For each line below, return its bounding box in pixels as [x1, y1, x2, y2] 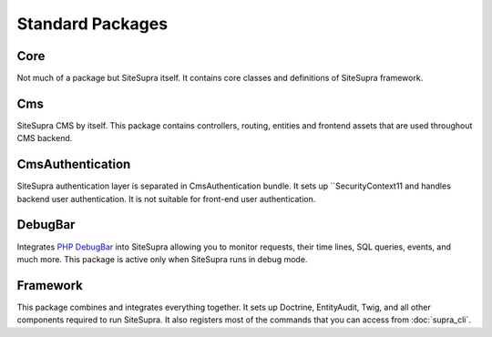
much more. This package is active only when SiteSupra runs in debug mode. [16, 253, 308, 264]
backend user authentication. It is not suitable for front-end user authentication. [16, 193, 316, 204]
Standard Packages [16, 14, 169, 34]
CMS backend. [16, 133, 73, 144]
